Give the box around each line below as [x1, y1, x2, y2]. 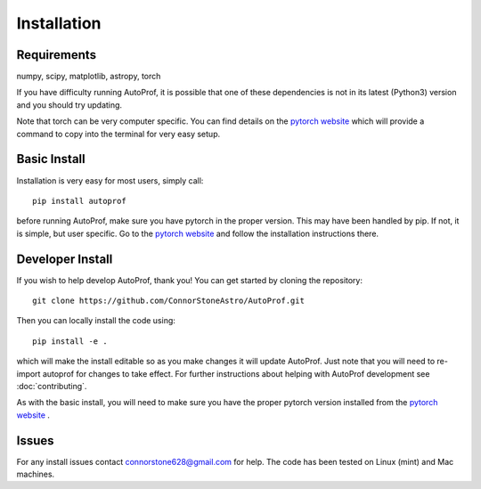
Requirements [16, 47, 97, 62]
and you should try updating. [16, 99, 123, 110]
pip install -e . [32, 336, 108, 346]
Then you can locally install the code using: [16, 315, 175, 326]
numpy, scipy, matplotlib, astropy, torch [16, 71, 161, 82]
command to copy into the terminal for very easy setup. [16, 128, 221, 139]
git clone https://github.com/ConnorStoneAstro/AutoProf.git [32, 296, 305, 306]
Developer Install [16, 251, 113, 266]
